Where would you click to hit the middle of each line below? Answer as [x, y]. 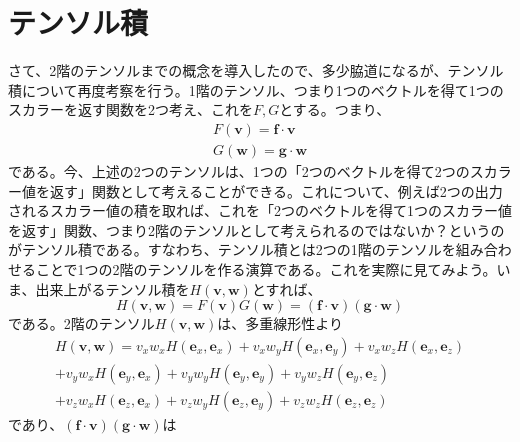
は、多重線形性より [280, 323]
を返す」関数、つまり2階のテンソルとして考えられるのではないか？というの [256, 229]
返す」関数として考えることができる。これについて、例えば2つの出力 [276, 190]
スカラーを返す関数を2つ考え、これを [130, 109]
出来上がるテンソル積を [112, 288]
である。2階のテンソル [81, 323]
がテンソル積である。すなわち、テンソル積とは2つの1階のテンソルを [232, 249]
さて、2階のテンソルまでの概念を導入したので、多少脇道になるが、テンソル [256, 70]
